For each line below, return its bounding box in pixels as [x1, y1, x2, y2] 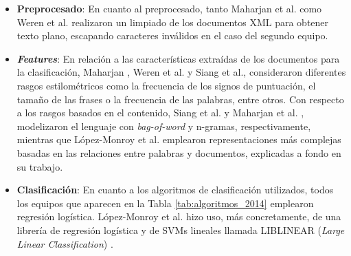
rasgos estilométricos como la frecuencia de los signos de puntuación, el [16, 78, 316, 92]
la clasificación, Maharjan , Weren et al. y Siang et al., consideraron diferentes [16, 65, 346, 79]
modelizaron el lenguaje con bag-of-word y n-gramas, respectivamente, [16, 118, 311, 133]
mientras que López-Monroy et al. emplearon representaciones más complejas [16, 132, 341, 147]
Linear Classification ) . [16, 236, 113, 250]
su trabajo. [16, 159, 63, 173]
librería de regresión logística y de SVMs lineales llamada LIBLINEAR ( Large [16, 222, 345, 237]
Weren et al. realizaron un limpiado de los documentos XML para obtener [16, 14, 329, 29]
